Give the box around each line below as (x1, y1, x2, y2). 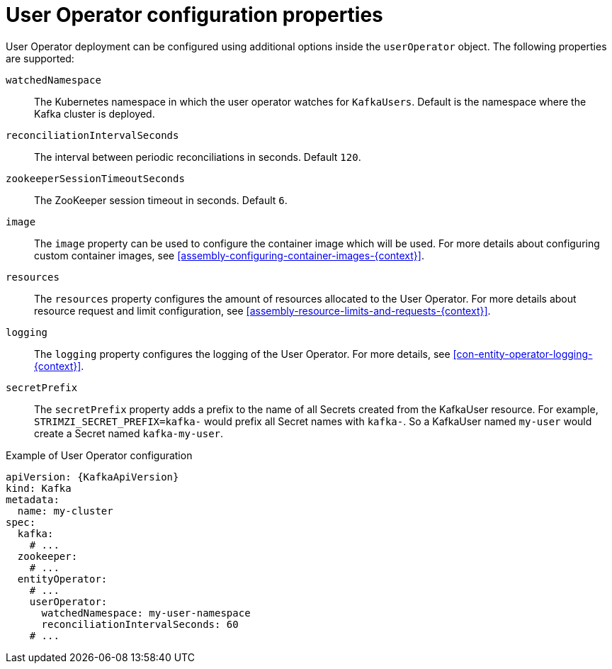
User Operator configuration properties (6, 3, 383, 27)
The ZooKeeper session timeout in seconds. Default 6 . (34, 193, 288, 206)
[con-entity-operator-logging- (453, 347, 593, 360)
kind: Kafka (6, 482, 72, 494)
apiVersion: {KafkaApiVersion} (6, 471, 179, 483)
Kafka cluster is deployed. (34, 107, 155, 120)
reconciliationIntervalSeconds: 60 (41, 618, 239, 630)
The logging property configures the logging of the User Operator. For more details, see (34, 347, 450, 360)
